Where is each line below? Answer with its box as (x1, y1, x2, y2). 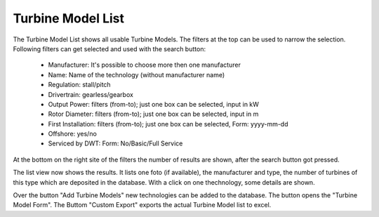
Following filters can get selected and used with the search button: (13, 44, 206, 53)
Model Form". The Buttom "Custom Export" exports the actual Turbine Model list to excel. (13, 201, 272, 209)
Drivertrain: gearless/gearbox (48, 90, 133, 98)
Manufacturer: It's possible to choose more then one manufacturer (48, 60, 241, 70)
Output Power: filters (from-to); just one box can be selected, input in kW (48, 100, 260, 108)
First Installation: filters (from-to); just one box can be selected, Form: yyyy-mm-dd (48, 119, 288, 128)
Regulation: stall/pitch (48, 81, 112, 89)
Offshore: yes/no (48, 130, 98, 138)
